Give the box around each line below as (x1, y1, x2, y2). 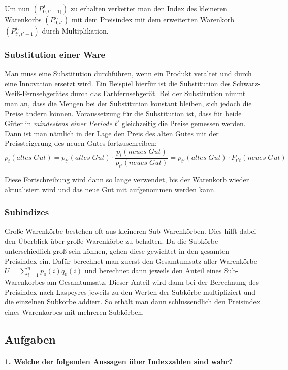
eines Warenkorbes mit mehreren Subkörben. (5, 306, 144, 317)
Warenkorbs (5, 14, 42, 24)
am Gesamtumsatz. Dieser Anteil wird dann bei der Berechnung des (47, 276, 259, 287)
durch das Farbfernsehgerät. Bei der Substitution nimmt (70, 88, 246, 99)
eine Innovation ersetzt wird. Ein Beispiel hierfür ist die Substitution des (5, 78, 231, 88)
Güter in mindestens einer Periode (5, 118, 112, 129)
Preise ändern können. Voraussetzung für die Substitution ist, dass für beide (5, 108, 242, 118)
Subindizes (5, 205, 49, 218)
